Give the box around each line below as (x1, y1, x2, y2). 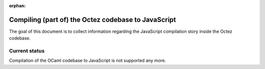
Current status (9, 47, 45, 54)
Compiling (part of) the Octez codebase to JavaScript (9, 15, 176, 24)
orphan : (9, 3, 26, 8)
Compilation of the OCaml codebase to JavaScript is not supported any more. (9, 58, 166, 64)
